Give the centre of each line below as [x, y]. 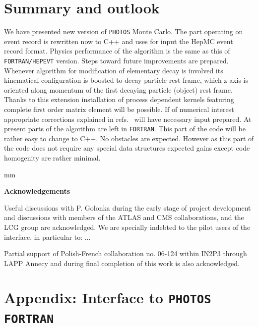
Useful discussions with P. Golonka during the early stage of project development [128, 207]
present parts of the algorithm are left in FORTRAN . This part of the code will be [125, 129]
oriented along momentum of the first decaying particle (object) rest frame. [118, 89]
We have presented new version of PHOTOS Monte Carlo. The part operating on [124, 31]
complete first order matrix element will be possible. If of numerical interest [119, 109]
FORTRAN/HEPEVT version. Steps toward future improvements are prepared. [116, 60]
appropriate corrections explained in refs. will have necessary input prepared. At [128, 119]
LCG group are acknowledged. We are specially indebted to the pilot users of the [127, 227]
